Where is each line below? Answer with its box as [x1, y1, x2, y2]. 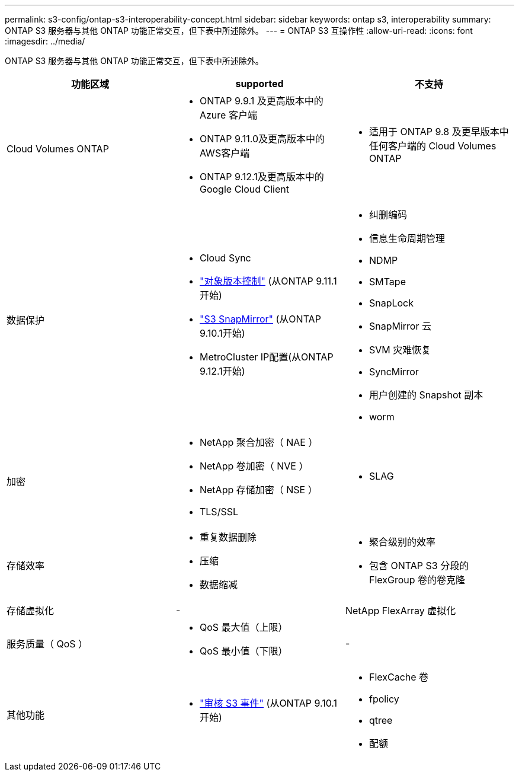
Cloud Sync [199, 252, 251, 264]
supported [235, 78, 284, 90]
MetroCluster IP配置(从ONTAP [199, 351, 334, 363]
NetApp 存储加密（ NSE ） [199, 484, 318, 496]
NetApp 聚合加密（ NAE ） [199, 436, 318, 448]
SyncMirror [369, 366, 419, 378]
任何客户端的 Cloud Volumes [369, 140, 496, 152]
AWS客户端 [199, 147, 250, 159]
